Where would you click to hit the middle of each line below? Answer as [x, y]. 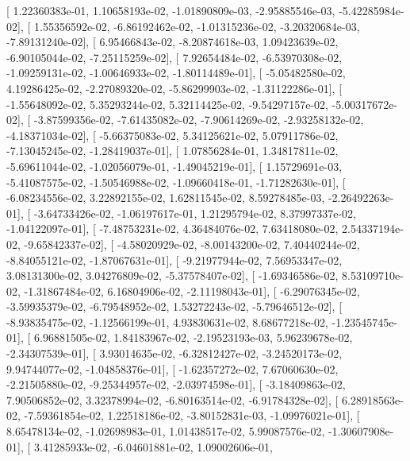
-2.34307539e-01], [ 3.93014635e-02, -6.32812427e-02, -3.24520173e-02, [174, 353]
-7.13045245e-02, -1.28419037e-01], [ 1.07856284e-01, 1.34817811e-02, [172, 151]
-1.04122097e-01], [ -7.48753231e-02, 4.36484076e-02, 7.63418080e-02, [172, 229]
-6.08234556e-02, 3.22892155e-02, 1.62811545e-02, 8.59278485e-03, [166, 198]
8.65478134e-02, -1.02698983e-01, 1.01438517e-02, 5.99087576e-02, [166, 431]
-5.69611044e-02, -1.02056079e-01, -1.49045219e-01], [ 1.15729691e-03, [174, 166]
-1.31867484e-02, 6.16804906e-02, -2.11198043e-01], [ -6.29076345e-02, [192, 291]
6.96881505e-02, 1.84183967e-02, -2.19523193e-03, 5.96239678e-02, [193, 337]
